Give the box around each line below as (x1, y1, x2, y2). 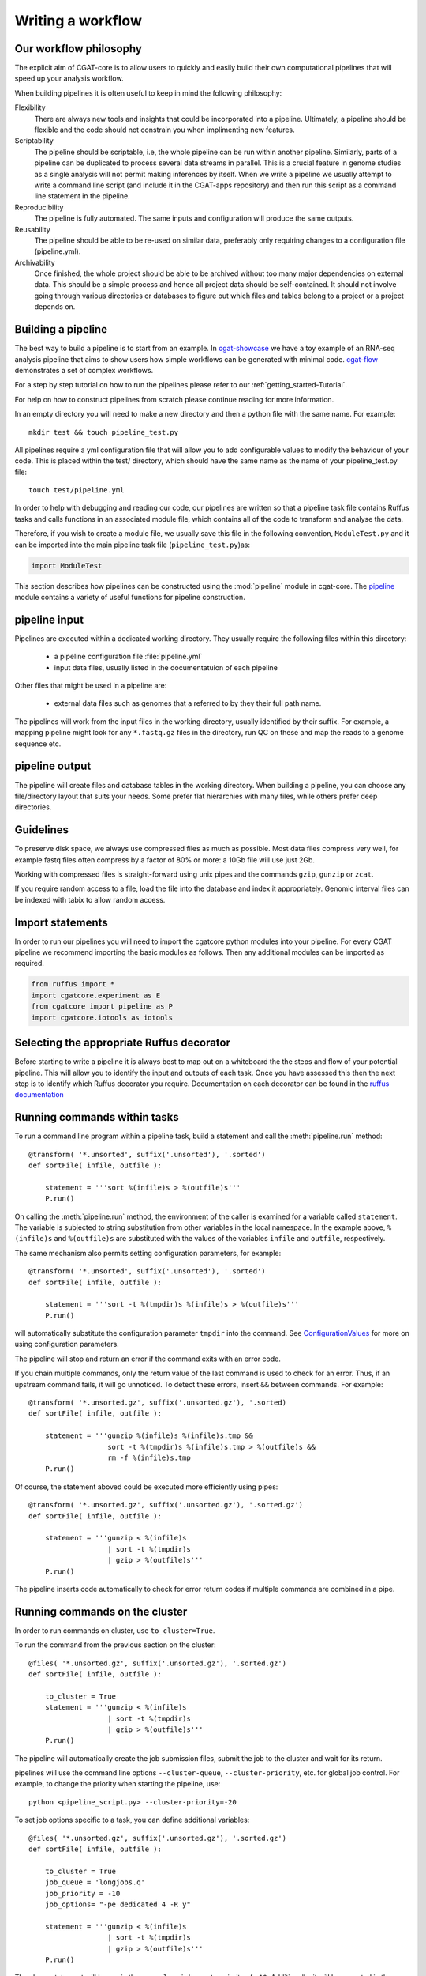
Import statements (14, 915, 108, 929)
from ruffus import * (31, 980, 115, 989)
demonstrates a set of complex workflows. (14, 365, 154, 375)
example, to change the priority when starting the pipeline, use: (14, 1779, 221, 1789)
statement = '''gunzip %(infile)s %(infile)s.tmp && (44, 1431, 254, 1440)
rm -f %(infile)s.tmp (107, 1453, 191, 1462)
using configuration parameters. (14, 1340, 120, 1349)
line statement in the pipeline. (34, 191, 130, 201)
